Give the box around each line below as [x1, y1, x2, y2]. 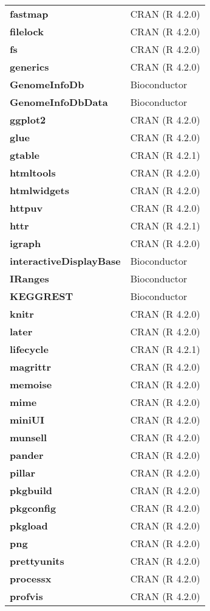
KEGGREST [10, 289, 73, 303]
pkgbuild [10, 483, 53, 497]
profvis [10, 589, 43, 603]
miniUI [10, 413, 44, 427]
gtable [10, 148, 40, 162]
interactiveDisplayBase [10, 254, 121, 268]
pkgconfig [10, 501, 56, 515]
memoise [10, 377, 52, 391]
